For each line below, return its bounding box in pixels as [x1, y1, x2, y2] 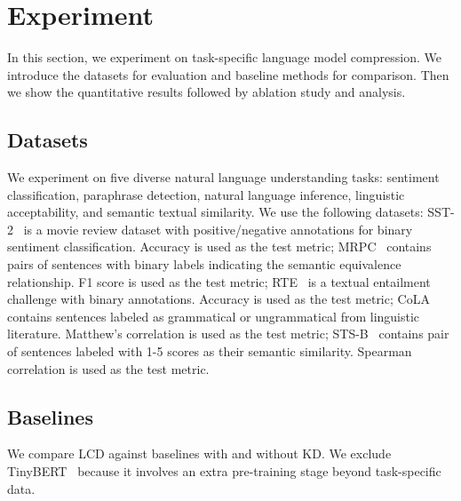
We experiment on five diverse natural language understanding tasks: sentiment [7, 168, 440, 187]
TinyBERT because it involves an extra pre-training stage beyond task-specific [7, 462, 441, 481]
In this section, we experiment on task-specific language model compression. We [7, 48, 441, 67]
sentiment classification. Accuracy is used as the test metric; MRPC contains [7, 237, 432, 256]
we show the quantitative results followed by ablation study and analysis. [7, 83, 406, 101]
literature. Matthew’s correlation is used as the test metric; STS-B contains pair [7, 324, 449, 343]
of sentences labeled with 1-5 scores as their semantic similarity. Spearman [7, 342, 412, 361]
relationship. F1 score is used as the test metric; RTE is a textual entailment [7, 272, 431, 290]
